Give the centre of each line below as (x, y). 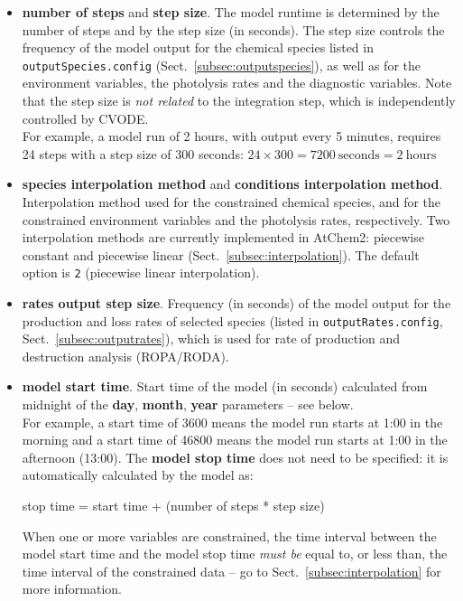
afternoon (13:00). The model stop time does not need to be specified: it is (235, 457)
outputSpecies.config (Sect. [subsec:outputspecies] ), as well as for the (221, 65)
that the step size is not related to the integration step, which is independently (239, 101)
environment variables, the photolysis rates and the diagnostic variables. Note (237, 83)
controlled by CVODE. (85, 118)
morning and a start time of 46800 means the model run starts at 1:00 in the (235, 440)
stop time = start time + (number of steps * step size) (173, 506)
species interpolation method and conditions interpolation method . (232, 184)
